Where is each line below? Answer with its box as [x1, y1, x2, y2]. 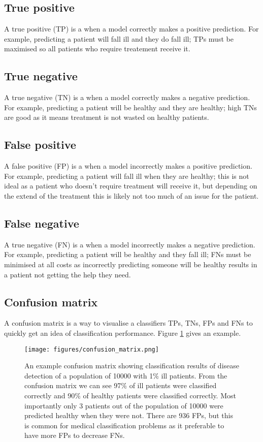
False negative [4, 215, 79, 231]
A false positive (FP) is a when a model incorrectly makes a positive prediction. [4, 161, 252, 171]
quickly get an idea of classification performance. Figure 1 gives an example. [4, 327, 241, 338]
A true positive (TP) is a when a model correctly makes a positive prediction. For [4, 23, 259, 34]
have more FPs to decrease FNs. [24, 430, 125, 440]
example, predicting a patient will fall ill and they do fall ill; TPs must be [4, 33, 234, 44]
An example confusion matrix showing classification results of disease [24, 360, 240, 371]
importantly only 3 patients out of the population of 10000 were [24, 400, 223, 411]
